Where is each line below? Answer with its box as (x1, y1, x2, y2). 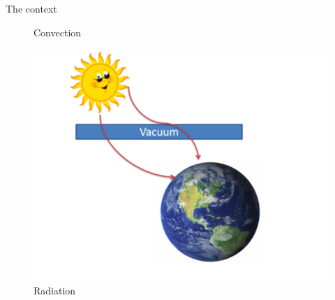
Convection (33, 24, 82, 39)
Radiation (33, 283, 76, 297)
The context (6, 1, 57, 15)
